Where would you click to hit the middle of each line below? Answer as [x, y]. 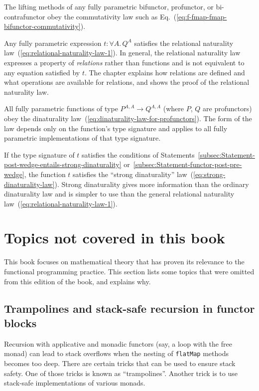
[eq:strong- [209, 174]
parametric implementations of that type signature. [82, 138]
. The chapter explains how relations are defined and [165, 72]
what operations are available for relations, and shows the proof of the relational [127, 82]
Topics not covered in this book [115, 238]
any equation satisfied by [42, 72]
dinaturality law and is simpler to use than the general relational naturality [119, 194]
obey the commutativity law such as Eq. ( [112, 16]
